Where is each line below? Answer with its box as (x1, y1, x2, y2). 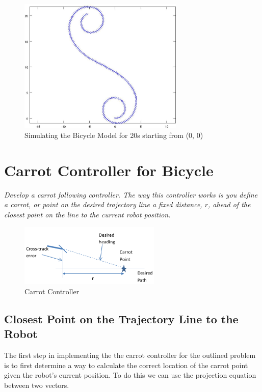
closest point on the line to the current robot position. (4, 209, 171, 219)
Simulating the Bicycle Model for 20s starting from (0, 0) (24, 130, 203, 141)
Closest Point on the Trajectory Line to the (4, 311, 239, 326)
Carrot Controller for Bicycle (4, 159, 214, 180)
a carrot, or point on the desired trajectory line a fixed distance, (4, 199, 202, 210)
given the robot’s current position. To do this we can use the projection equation (4, 370, 256, 380)
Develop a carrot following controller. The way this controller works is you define (4, 189, 258, 200)
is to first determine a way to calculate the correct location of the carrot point (4, 359, 248, 370)
